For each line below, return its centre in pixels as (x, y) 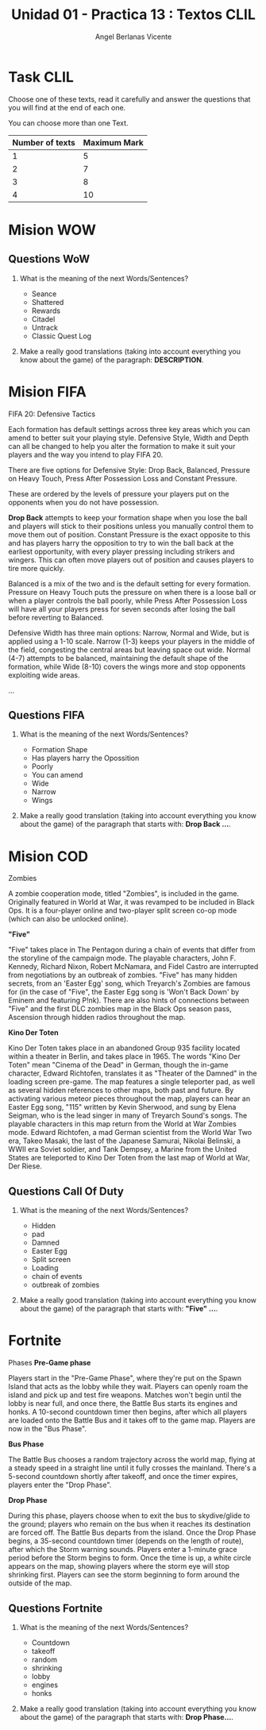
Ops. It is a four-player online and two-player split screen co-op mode (123, 910)
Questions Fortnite (56, 1608)
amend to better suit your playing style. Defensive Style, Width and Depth (128, 438)
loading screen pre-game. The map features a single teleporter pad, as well (132, 1082)
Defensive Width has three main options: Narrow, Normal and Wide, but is (129, 632)
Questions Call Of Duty (66, 1191)
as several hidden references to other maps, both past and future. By (121, 1091)
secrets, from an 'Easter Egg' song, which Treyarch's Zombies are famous (129, 983)
